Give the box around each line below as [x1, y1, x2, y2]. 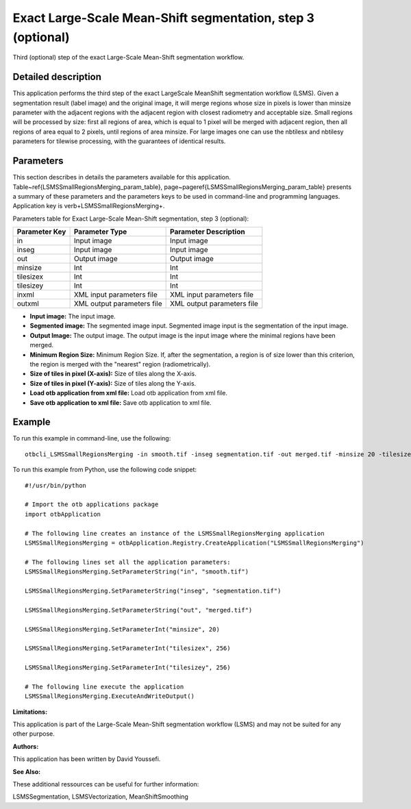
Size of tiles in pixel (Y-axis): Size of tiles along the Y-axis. [29, 379, 197, 387]
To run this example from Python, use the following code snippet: [12, 466, 197, 474]
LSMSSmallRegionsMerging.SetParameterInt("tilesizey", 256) [25, 664, 231, 671]
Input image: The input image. [29, 312, 116, 321]
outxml [16, 299, 39, 308]
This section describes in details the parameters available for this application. [12, 173, 231, 182]
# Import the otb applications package [25, 501, 159, 508]
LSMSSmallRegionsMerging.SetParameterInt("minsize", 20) [25, 625, 221, 633]
